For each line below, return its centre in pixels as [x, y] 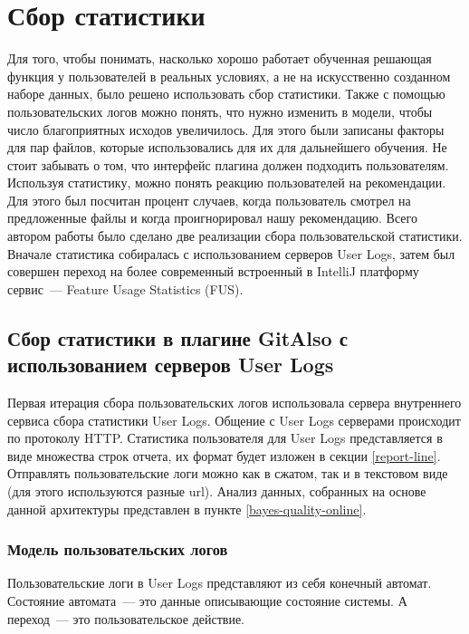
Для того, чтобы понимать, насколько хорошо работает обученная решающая [220, 58]
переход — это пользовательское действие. [126, 618]
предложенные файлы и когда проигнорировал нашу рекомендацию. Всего [212, 218]
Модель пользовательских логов [118, 549]
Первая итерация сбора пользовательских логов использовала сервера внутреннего [234, 403]
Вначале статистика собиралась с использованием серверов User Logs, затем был [231, 253]
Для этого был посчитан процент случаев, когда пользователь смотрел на [209, 200]
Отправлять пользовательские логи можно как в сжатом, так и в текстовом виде [228, 473]
